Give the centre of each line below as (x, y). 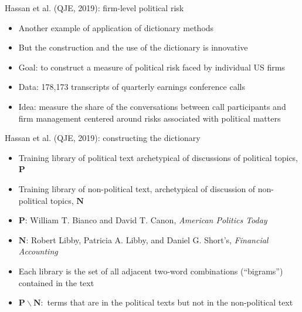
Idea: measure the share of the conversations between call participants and (152, 106)
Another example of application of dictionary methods (116, 27)
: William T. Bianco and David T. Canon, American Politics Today (146, 220)
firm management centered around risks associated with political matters (150, 118)
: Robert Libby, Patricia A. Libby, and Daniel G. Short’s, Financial (147, 239)
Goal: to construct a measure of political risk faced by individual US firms (152, 67)
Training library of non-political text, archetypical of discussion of (137, 188)
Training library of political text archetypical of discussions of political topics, (158, 157)
